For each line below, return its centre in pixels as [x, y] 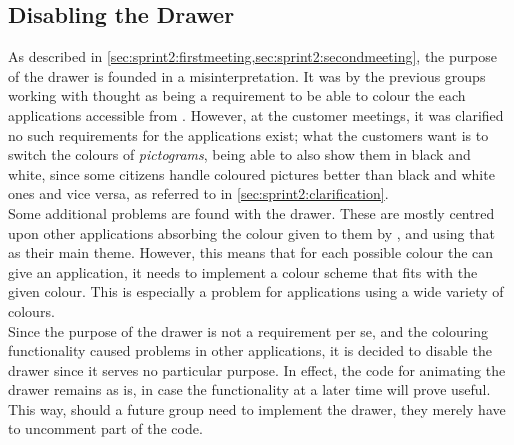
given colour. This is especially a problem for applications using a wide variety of [256, 291]
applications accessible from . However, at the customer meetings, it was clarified [256, 114]
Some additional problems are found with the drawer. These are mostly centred [251, 212]
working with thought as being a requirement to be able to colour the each [237, 95]
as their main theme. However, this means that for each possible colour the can [251, 252]
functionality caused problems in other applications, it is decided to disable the [250, 350]
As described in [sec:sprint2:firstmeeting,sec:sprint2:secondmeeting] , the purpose [252, 56]
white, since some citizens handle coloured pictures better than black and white [251, 173]
